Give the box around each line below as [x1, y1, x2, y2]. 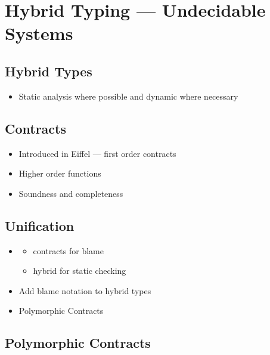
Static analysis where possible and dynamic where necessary [18, 89, 238, 102]
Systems [5, 21, 73, 45]
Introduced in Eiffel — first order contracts [18, 147, 176, 159]
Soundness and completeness [18, 187, 123, 199]
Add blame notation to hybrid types [18, 284, 151, 297]
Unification [5, 216, 75, 234]
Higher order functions [18, 167, 101, 180]
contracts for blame [33, 244, 104, 257]
